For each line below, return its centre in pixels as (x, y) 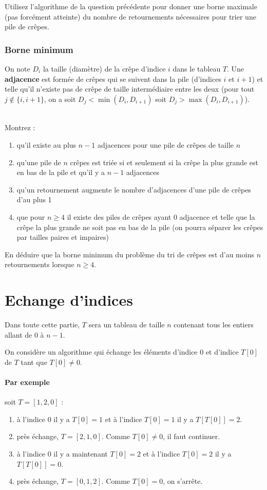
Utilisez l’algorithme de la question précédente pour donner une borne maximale (131, 6)
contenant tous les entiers (214, 325)
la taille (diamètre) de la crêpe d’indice (104, 68)
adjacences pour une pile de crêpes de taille (165, 144)
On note (17, 68)
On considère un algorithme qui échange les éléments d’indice (101, 352)
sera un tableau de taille (127, 325)
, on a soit (60, 99)
